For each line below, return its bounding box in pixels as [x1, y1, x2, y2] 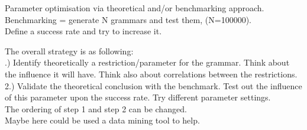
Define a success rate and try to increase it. [5, 25, 162, 37]
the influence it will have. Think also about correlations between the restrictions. [5, 67, 298, 80]
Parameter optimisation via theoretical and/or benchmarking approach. [5, 2, 264, 14]
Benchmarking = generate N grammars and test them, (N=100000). [5, 13, 251, 25]
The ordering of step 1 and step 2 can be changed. [5, 102, 187, 115]
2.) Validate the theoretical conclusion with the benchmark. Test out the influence [5, 79, 302, 92]
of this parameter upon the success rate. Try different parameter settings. [5, 91, 271, 103]
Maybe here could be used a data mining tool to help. [5, 114, 200, 126]
